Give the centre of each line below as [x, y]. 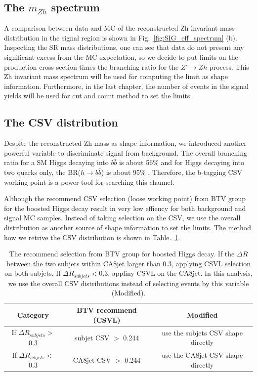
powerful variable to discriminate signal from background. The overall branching [126, 152]
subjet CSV [92, 337]
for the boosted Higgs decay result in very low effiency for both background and [125, 208]
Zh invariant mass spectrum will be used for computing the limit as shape [116, 76]
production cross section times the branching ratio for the [91, 66]
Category [33, 314]
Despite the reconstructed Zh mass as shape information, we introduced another [125, 143]
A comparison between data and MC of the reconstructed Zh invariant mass [119, 28]
